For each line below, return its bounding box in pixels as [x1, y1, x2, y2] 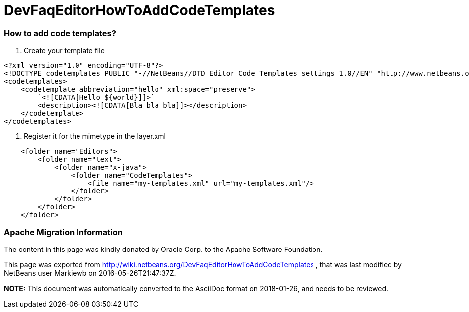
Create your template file [24, 46, 105, 55]
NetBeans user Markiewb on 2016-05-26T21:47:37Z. [4, 268, 176, 277]
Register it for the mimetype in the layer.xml [24, 132, 166, 141]
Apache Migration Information [4, 227, 123, 237]
